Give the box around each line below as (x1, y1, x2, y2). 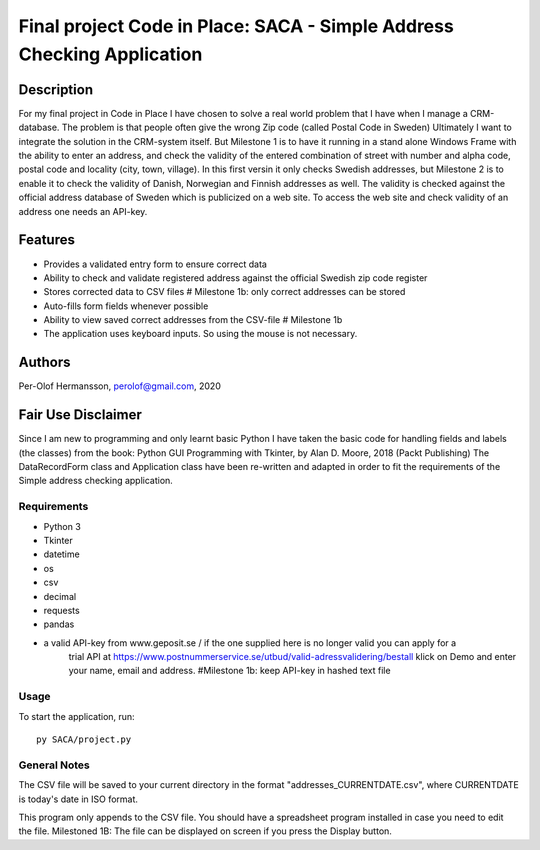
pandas (43, 618, 75, 630)
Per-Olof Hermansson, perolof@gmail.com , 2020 (18, 380, 222, 392)
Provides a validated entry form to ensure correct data (43, 258, 267, 270)
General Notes (18, 758, 90, 772)
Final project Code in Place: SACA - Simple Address (18, 15, 454, 37)
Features (18, 231, 75, 249)
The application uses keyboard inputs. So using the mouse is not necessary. (43, 328, 358, 340)
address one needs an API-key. (18, 205, 148, 217)
